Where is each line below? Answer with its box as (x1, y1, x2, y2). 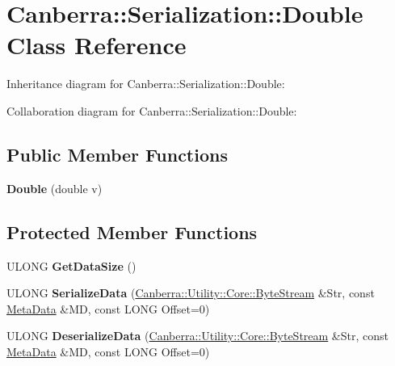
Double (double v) (6, 179, 103, 196)
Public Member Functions (6, 141, 228, 166)
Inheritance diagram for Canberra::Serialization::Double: (6, 75, 285, 92)
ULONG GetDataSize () (6, 257, 137, 274)
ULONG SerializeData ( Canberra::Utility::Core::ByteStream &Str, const (6, 284, 375, 301)
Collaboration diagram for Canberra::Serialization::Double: (6, 102, 297, 119)
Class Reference (6, 28, 187, 61)
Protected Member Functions (6, 219, 258, 244)
